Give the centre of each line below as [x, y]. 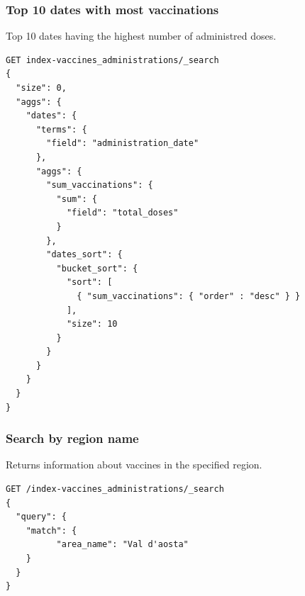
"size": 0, [41, 88]
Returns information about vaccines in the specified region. [134, 465]
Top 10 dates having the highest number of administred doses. [141, 36]
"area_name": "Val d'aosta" [122, 545]
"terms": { [61, 129]
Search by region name [72, 438]
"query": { [41, 517]
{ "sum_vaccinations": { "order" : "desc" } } [189, 296]
